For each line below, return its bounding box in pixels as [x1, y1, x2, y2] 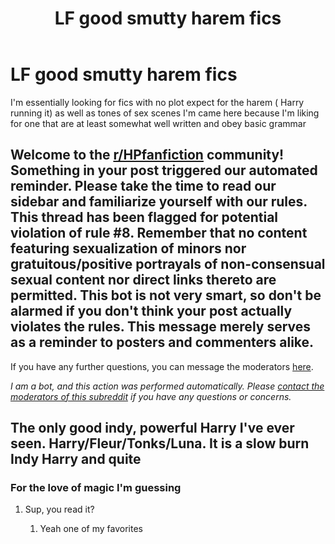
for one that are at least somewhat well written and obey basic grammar [10, 117, 307, 129]
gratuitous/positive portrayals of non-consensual [10, 256, 326, 273]
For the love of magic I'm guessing [10, 481, 182, 495]
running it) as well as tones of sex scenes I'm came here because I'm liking [10, 107, 320, 119]
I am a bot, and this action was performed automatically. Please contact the [10, 380, 325, 392]
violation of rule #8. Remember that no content [10, 225, 308, 242]
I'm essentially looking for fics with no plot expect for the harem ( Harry [10, 96, 305, 108]
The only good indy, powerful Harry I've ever [10, 420, 295, 437]
